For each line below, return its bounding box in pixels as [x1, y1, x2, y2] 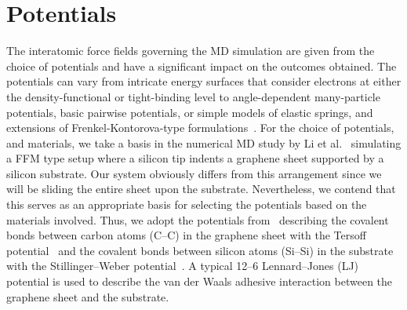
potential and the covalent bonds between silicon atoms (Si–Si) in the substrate [6, 242, 394, 258]
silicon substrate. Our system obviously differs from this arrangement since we [6, 165, 382, 181]
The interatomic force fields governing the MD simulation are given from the [6, 42, 375, 59]
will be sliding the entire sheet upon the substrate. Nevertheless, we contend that [6, 181, 396, 197]
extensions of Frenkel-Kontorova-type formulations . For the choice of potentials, [6, 119, 394, 136]
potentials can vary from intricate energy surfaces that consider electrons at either [6, 73, 402, 89]
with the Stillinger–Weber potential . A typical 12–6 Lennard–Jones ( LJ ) [6, 257, 359, 274]
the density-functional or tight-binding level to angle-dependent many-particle [6, 88, 380, 104]
